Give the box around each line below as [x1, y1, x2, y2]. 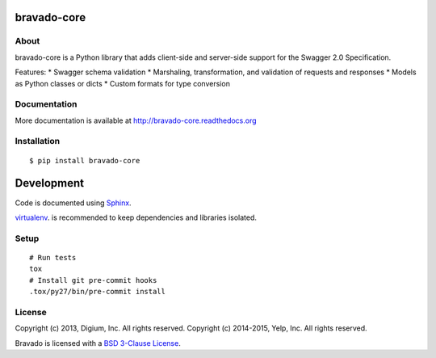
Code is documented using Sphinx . [15, 198, 132, 208]
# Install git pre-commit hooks [29, 276, 157, 284]
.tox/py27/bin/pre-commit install [29, 287, 166, 297]
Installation [15, 136, 61, 147]
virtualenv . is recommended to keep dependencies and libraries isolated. [15, 213, 258, 222]
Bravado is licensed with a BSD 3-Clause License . [15, 338, 181, 347]
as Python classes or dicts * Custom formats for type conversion [15, 78, 230, 88]
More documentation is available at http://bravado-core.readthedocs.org [15, 116, 258, 125]
